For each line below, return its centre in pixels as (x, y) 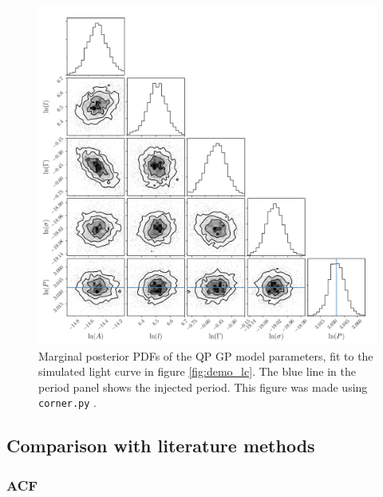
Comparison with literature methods (161, 446)
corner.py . (68, 402)
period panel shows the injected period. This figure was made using (203, 387)
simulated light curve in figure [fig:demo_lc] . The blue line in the (197, 371)
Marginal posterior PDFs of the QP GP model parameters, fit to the (206, 355)
